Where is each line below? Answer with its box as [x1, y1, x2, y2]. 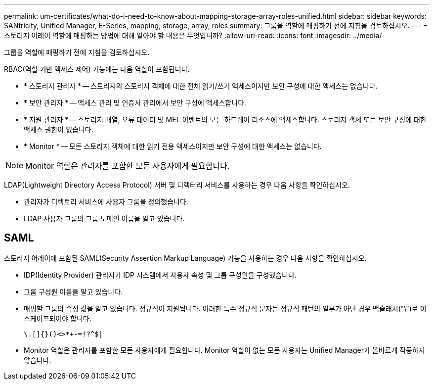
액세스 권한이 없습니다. [24, 125, 93, 134]
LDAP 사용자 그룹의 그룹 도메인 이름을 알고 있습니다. [24, 214, 185, 223]
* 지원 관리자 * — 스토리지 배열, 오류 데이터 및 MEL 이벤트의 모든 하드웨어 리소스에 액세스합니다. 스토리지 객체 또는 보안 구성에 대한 [24, 115, 427, 124]
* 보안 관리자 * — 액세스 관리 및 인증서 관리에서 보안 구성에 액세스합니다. [24, 98, 247, 107]
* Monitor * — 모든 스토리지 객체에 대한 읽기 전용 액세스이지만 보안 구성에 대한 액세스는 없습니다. [24, 142, 322, 150]
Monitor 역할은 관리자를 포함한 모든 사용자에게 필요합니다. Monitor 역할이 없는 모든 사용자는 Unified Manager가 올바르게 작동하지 [24, 345, 425, 354]
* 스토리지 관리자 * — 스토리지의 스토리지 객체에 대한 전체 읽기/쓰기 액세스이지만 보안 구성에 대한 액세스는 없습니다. [24, 82, 378, 90]
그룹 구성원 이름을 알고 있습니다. [24, 287, 123, 296]
